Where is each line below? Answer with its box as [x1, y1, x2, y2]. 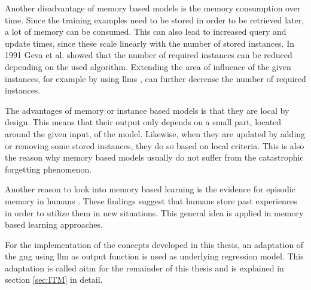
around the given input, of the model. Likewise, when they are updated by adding [5, 127, 306, 140]
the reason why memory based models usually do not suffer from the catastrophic [5, 151, 304, 164]
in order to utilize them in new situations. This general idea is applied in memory [5, 206, 304, 219]
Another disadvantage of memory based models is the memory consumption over [5, 2, 301, 14]
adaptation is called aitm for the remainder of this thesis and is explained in [5, 261, 284, 274]
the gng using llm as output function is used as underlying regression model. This [5, 250, 304, 262]
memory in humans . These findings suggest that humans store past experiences [5, 194, 297, 207]
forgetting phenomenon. [5, 162, 92, 175]
